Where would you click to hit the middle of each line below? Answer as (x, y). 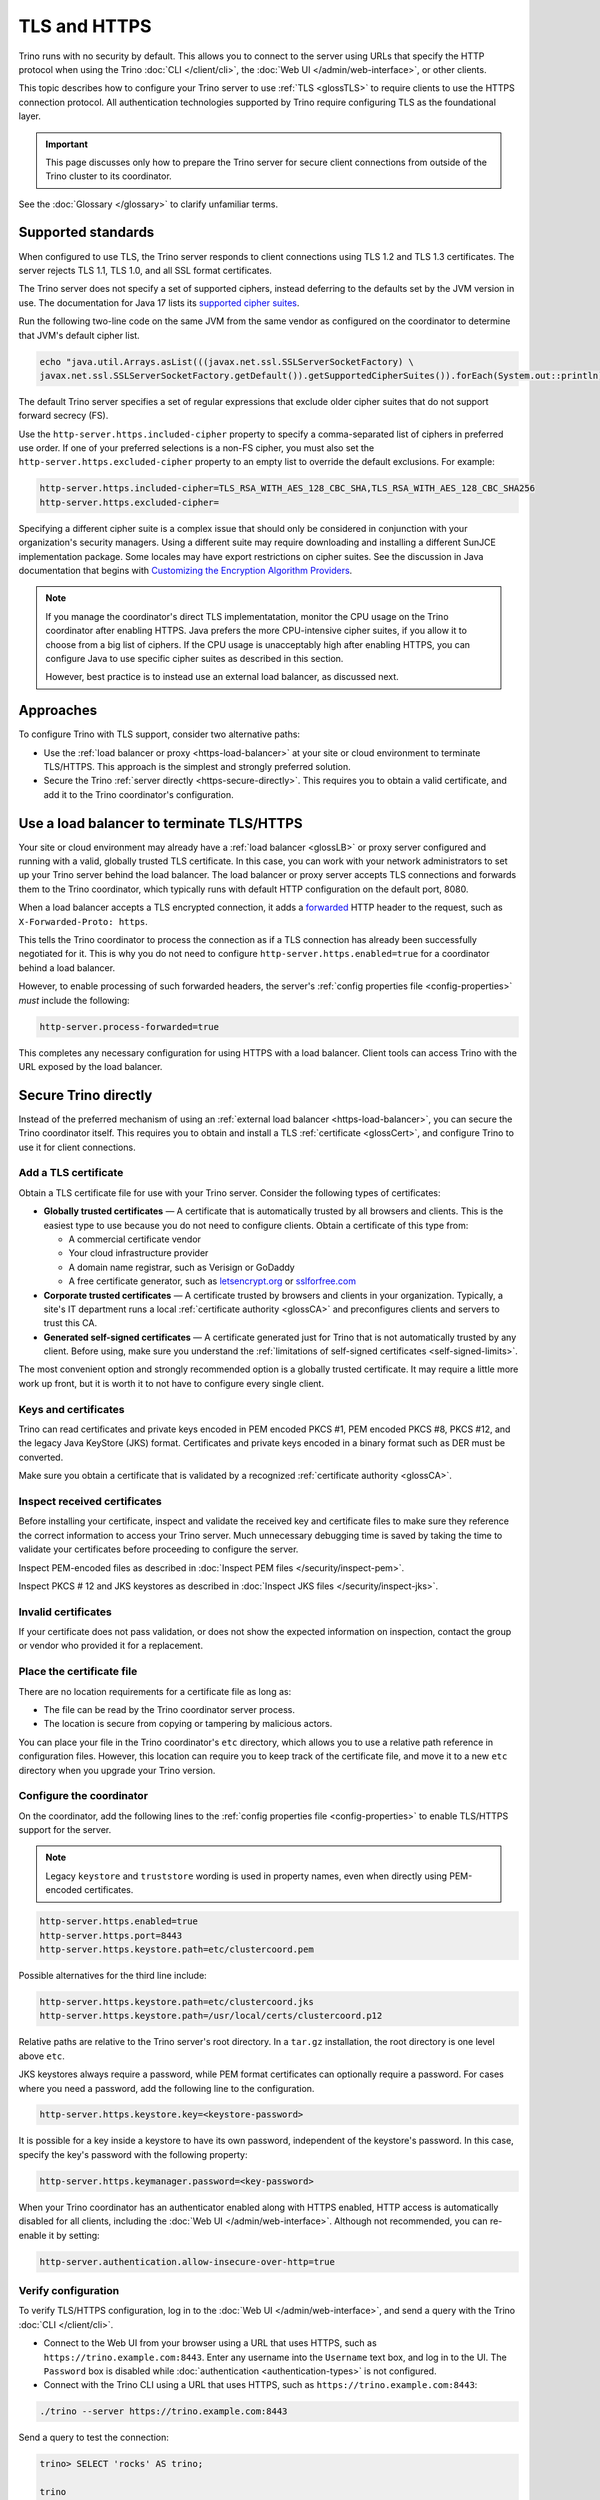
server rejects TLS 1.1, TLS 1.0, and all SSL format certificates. (145, 270)
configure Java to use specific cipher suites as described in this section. (194, 658)
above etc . (41, 2056)
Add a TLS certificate (71, 1173)
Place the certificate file (78, 1672)
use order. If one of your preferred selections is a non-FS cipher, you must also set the (196, 448)
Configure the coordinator (83, 1796)
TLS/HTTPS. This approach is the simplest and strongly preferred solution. (197, 767)
